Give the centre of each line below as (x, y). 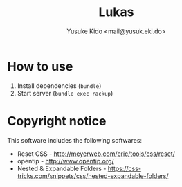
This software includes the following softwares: (75, 140)
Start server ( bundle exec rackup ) (65, 93)
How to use (40, 66)
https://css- (125, 168)
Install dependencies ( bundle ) (59, 86)
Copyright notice (57, 121)
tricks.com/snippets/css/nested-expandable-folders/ (93, 176)
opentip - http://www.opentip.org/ (65, 161)
